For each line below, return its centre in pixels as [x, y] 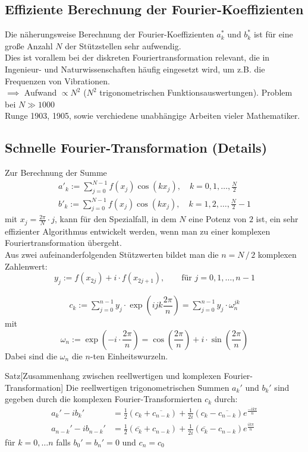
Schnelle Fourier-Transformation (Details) [136, 148]
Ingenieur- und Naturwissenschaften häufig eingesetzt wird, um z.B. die [135, 69]
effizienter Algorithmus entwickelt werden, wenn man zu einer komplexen [138, 231]
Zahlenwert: [26, 266]
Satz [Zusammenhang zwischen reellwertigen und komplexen [113, 376]
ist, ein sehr [277, 219]
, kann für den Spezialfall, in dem [116, 219]
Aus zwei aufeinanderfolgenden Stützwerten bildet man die [112, 255]
